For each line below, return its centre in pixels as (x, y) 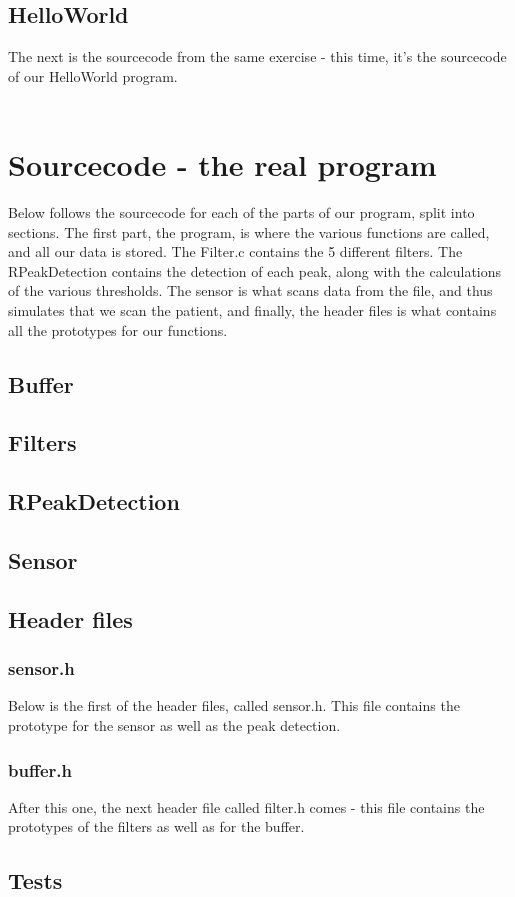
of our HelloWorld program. (93, 75)
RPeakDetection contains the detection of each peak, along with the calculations (255, 270)
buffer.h (40, 769)
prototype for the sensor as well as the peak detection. (174, 724)
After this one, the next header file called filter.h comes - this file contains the (246, 806)
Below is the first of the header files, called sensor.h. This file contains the (234, 705)
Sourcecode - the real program (222, 164)
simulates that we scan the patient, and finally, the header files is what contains (252, 310)
